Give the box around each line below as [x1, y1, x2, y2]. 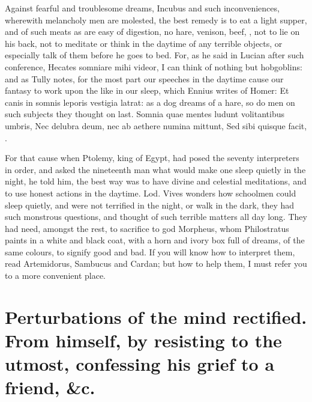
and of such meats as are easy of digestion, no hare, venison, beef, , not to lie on [5, 25, 300, 38]
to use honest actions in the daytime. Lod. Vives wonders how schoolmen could [5, 186, 296, 199]
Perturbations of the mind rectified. [5, 304, 307, 329]
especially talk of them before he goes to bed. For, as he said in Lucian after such [5, 49, 304, 61]
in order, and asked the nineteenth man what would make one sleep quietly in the [5, 163, 306, 175]
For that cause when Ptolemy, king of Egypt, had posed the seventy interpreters [5, 151, 299, 164]
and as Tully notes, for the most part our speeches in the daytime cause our [5, 72, 284, 85]
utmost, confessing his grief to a [5, 352, 275, 376]
